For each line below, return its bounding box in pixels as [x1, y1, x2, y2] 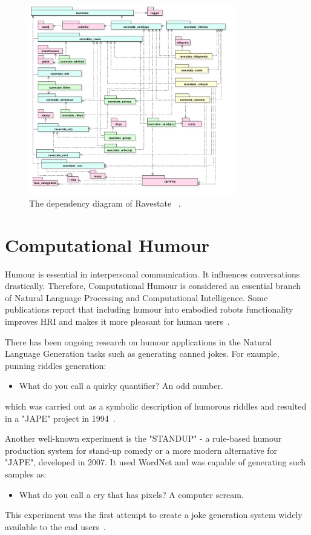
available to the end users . [5, 520, 106, 533]
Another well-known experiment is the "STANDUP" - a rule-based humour [5, 432, 282, 445]
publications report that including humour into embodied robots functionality [5, 303, 293, 316]
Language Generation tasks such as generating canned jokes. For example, [5, 347, 280, 360]
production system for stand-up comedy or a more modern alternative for [5, 444, 278, 456]
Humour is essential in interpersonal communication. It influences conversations [5, 267, 300, 280]
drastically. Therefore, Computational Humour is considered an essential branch [5, 279, 301, 292]
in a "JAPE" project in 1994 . [5, 411, 116, 424]
